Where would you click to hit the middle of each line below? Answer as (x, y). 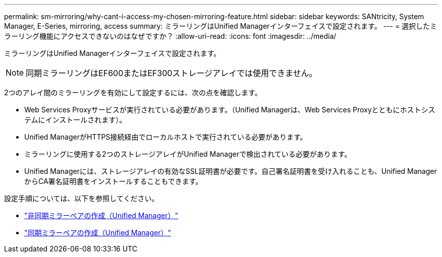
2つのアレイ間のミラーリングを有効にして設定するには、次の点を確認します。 (133, 92)
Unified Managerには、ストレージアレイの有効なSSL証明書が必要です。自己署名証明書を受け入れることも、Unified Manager (231, 171)
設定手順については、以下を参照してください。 (81, 198)
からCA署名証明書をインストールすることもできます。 (114, 181)
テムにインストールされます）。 (75, 120)
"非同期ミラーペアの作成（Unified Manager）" (101, 215)
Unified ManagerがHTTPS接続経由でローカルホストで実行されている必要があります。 (166, 137)
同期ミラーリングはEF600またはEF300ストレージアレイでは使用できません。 (172, 73)
